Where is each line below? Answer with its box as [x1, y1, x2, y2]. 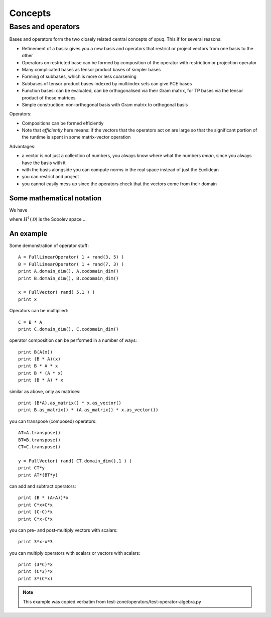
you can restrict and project [22, 174, 79, 180]
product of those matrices [22, 94, 76, 100]
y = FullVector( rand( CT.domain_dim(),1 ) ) [18, 458, 132, 464]
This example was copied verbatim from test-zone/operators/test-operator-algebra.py [23, 598, 202, 604]
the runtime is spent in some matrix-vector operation [22, 134, 131, 140]
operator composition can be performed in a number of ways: [9, 337, 138, 343]
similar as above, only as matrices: [9, 388, 81, 394]
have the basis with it [22, 160, 66, 166]
